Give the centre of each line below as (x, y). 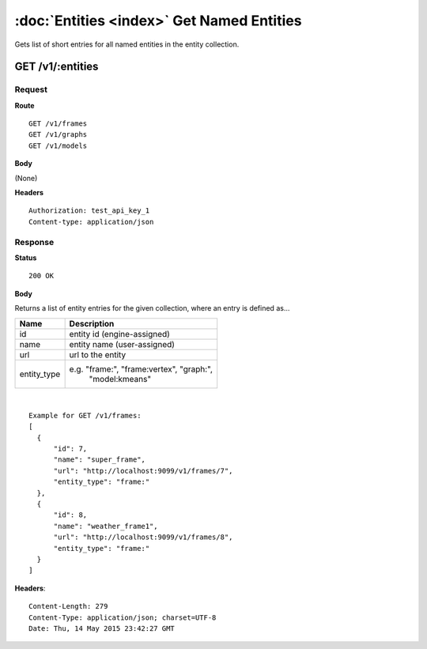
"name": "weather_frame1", (106, 526)
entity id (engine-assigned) (119, 334)
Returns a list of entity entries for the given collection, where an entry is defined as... (152, 308)
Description (92, 323)
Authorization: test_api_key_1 (89, 211)
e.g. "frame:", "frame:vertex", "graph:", (141, 369)
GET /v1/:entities (57, 67)
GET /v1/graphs (58, 135)
